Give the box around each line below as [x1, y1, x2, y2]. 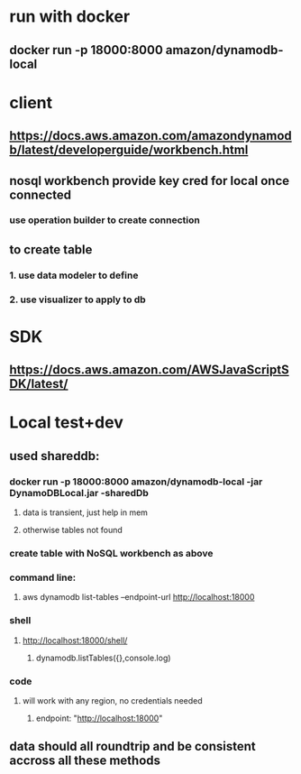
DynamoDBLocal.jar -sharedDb [9, 486, 149, 499]
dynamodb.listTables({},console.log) [35, 652, 171, 663]
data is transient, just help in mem [22, 507, 149, 518]
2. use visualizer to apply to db [9, 293, 146, 306]
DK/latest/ [9, 376, 68, 392]
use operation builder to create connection [9, 214, 200, 226]
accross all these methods [9, 753, 160, 769]
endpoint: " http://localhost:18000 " [35, 713, 163, 723]
